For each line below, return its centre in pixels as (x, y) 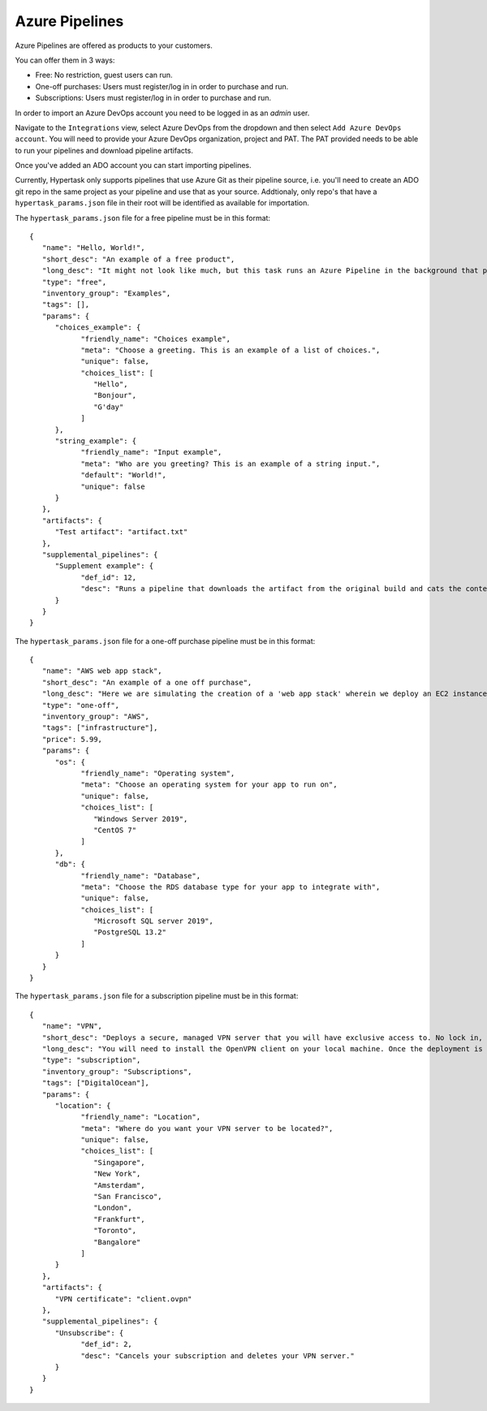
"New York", (117, 1174)
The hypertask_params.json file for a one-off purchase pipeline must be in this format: (165, 641)
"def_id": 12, (109, 577)
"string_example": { (96, 441)
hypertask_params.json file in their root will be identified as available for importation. (162, 203)
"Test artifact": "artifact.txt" (121, 532)
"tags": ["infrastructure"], (100, 728)
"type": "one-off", (81, 705)
